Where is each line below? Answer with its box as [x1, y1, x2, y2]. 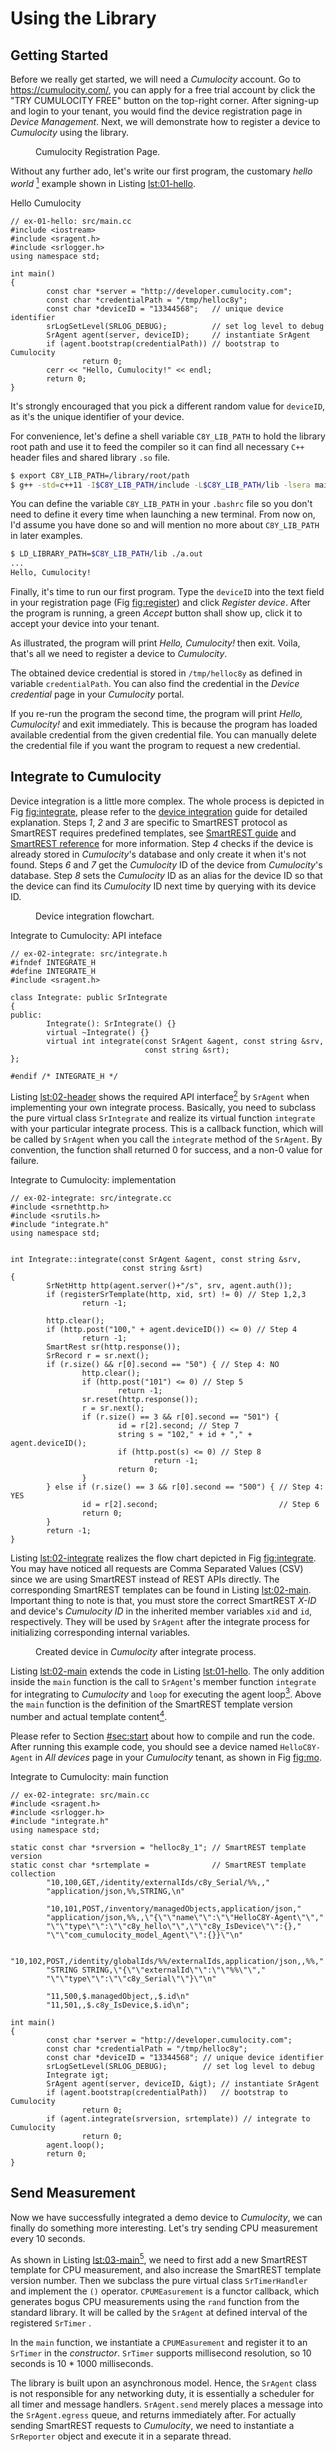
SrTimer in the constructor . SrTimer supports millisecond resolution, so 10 [10, 2347, 312, 2359]
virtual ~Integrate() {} [46, 1027, 150, 1037]
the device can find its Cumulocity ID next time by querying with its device [10, 880, 317, 892]
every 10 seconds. [10, 2232, 86, 2244]
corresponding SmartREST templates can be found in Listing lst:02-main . [10, 1583, 312, 1596]
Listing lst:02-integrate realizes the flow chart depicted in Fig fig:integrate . [10, 1552, 317, 1564]
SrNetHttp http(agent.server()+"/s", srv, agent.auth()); [46, 1280, 293, 1291]
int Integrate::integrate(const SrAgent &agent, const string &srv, [10, 1254, 302, 1264]
